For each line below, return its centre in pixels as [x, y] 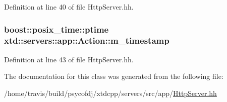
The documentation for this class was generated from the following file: [114, 76]
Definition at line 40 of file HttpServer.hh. [69, 7]
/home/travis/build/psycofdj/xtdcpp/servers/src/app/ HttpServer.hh [110, 93]
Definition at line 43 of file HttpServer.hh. [69, 59]
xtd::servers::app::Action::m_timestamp [87, 40]
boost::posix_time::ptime [56, 29]
